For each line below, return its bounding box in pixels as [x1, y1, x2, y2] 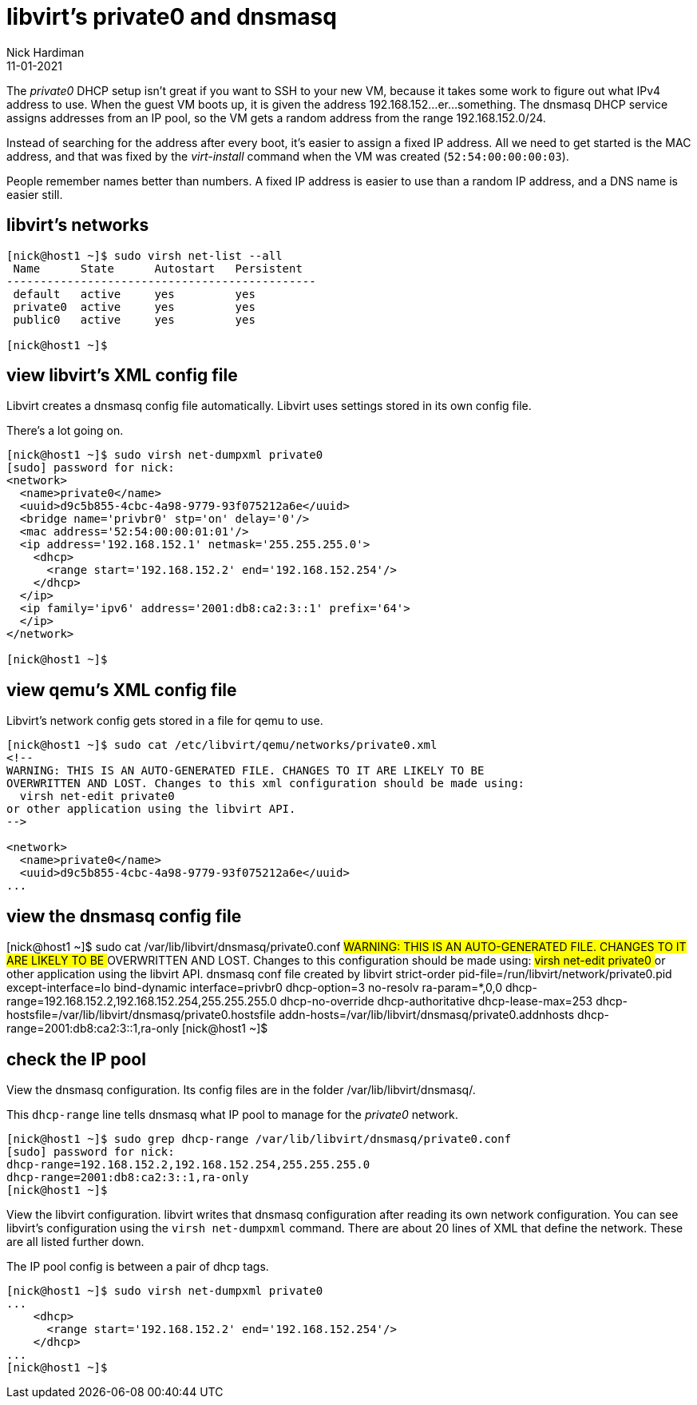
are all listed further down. [6, 1234, 145, 1248]
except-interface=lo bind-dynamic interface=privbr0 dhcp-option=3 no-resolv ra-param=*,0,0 [6, 981, 503, 995]
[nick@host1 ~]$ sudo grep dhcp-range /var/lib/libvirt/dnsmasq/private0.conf [6, 1132, 512, 1145]
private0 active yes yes [13, 300, 255, 313]
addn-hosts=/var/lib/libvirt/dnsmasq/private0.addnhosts [279, 1008, 575, 1022]
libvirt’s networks [6, 215, 149, 236]
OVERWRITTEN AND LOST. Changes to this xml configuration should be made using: [6, 777, 525, 790]
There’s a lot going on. [6, 424, 124, 438]
